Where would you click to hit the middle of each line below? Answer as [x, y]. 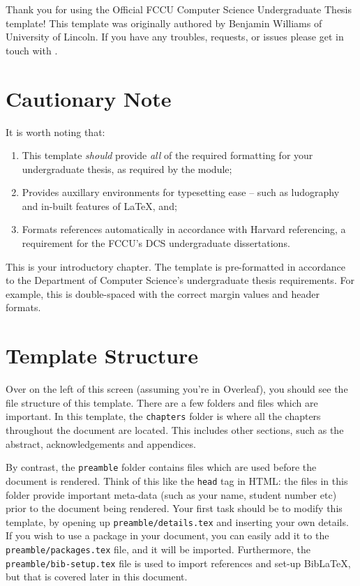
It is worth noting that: [55, 132]
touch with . [32, 50]
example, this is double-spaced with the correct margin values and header [163, 293]
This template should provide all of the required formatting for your [167, 155]
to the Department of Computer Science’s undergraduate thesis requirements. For [180, 280]
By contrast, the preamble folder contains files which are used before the [161, 467]
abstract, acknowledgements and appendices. [101, 443]
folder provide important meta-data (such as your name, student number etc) [171, 494]
